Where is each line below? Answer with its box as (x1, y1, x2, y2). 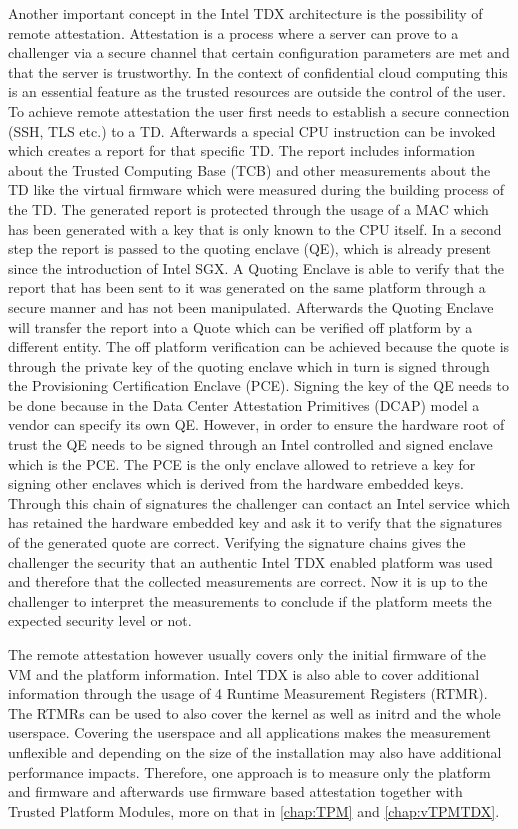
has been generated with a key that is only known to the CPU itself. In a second (8, 218, 502, 239)
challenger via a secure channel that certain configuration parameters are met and (8, 42, 510, 63)
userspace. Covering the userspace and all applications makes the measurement (8, 722, 491, 743)
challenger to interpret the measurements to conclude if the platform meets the (8, 590, 492, 611)
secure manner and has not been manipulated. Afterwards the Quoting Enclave (8, 296, 494, 317)
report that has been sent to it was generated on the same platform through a (8, 277, 486, 298)
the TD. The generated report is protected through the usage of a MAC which (8, 198, 489, 219)
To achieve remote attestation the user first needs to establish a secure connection (8, 100, 510, 121)
